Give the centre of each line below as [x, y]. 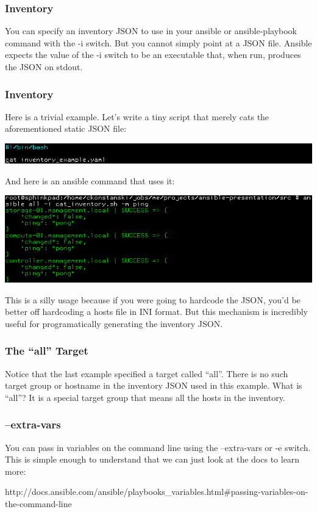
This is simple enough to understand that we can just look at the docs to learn [152, 459]
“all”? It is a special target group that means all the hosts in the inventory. [145, 397]
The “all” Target [47, 351]
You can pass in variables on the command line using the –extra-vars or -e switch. [158, 447]
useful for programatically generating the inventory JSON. [114, 323]
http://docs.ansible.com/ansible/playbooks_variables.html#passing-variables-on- [157, 492]
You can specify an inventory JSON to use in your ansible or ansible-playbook [151, 31]
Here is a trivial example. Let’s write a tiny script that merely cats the [137, 116]
